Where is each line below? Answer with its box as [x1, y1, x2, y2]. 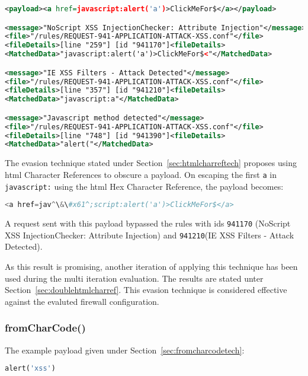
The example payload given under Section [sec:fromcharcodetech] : [5, 343, 245, 356]
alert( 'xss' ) [5, 364, 56, 373]
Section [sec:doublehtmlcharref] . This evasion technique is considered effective [5, 283, 287, 296]
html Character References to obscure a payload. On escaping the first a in [5, 168, 277, 180]
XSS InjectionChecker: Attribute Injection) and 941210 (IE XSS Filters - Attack [5, 228, 294, 241]
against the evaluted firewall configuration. [5, 295, 159, 307]
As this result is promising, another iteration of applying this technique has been [5, 260, 298, 273]
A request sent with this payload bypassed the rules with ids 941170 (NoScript [5, 217, 291, 230]
